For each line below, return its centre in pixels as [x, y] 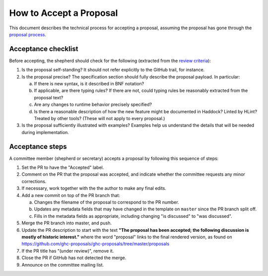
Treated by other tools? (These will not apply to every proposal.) [100, 118]
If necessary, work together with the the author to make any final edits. [94, 188]
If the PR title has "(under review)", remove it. [68, 251]
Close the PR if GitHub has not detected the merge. [74, 258]
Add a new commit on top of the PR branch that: [71, 195]
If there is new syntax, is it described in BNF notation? [89, 84]
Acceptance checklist [44, 49]
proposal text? [49, 97]
